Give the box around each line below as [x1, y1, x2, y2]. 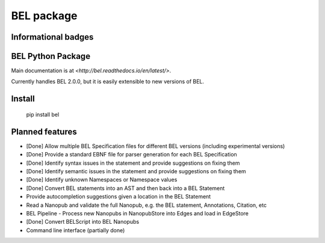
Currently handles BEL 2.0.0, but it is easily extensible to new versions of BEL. [11, 78, 205, 85]
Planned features [11, 126, 78, 137]
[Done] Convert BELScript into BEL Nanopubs [26, 218, 140, 226]
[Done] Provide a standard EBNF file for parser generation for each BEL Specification [26, 151, 237, 158]
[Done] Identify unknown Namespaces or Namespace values [26, 176, 178, 183]
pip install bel [26, 111, 60, 118]
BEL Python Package [11, 51, 90, 61]
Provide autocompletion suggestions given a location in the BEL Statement [26, 193, 211, 200]
